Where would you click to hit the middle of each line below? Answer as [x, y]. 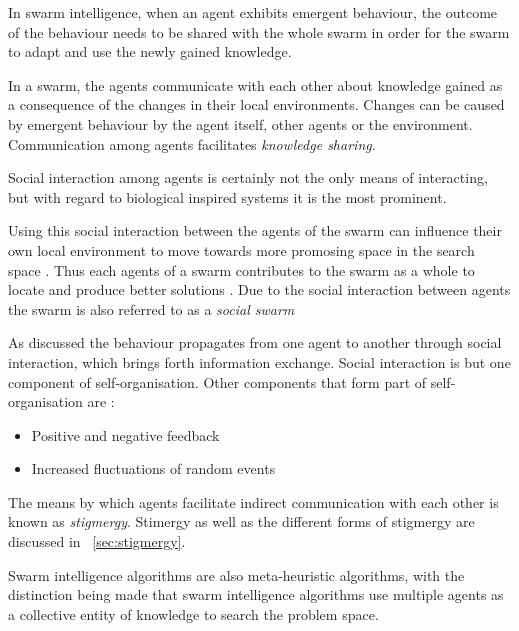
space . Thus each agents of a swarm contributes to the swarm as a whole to [241, 269]
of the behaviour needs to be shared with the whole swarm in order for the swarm [259, 31]
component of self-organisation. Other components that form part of [217, 381]
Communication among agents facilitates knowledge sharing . [192, 143]
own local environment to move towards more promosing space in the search [241, 249]
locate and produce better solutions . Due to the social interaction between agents [259, 289]
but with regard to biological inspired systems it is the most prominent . [227, 196]
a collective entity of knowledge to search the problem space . [193, 613]
